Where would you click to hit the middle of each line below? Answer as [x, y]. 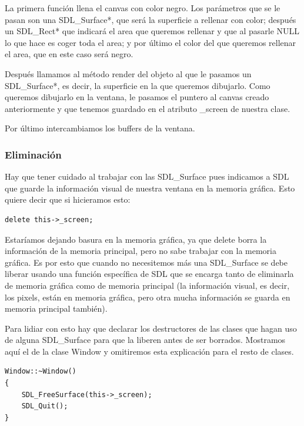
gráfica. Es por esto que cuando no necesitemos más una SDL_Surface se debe [146, 262]
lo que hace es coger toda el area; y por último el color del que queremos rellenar [151, 42]
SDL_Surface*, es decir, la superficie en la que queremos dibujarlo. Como [138, 85]
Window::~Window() [41, 371]
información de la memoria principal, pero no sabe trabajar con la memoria [141, 251]
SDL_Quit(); [45, 406]
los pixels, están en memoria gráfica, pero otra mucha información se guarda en [148, 297]
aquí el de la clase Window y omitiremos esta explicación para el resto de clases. [149, 351]
